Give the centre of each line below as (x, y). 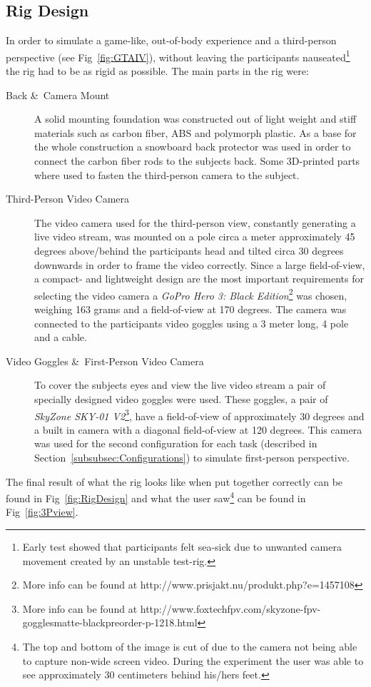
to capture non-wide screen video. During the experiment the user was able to (193, 660)
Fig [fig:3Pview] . (42, 512)
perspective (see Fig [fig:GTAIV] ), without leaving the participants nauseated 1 (178, 56)
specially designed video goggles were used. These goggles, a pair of (181, 398)
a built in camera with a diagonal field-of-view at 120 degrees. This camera (198, 429)
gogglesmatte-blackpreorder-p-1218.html (110, 622)
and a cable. (61, 337)
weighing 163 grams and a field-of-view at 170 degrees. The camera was (190, 309)
